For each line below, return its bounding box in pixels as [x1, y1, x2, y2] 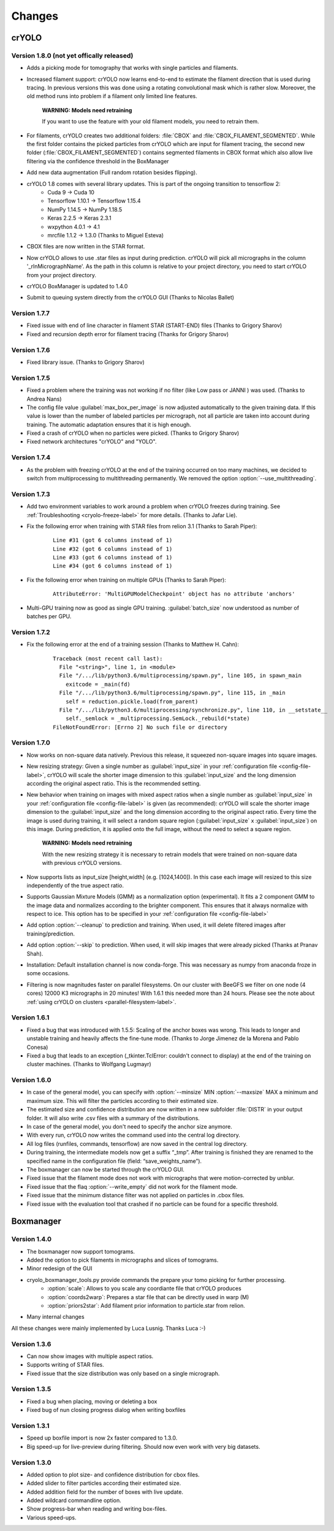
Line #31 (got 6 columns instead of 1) [53, 537, 173, 544]
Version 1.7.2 [11, 627, 50, 636]
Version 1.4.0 [11, 1235, 52, 1243]
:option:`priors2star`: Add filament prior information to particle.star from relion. [47, 1302, 245, 1310]
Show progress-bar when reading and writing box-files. [26, 1505, 167, 1513]
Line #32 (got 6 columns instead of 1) [53, 545, 173, 552]
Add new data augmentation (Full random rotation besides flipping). [26, 169, 197, 176]
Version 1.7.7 [11, 309, 50, 318]
